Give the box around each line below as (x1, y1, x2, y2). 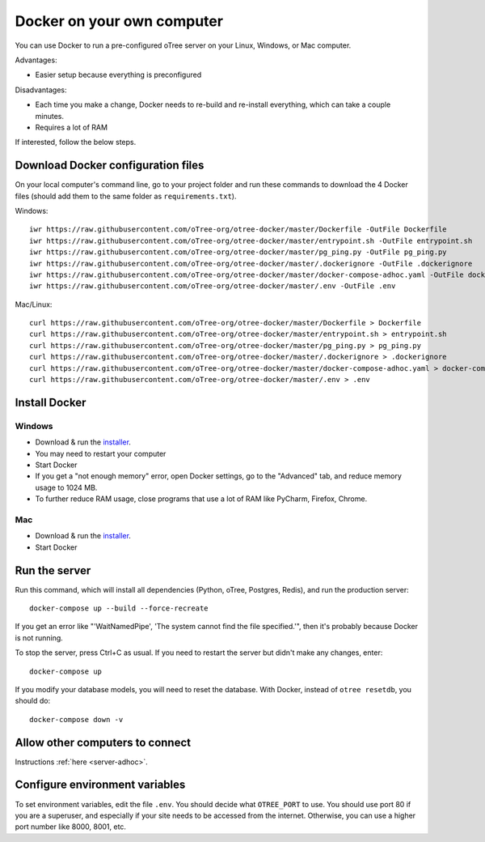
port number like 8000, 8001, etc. (15, 822, 127, 831)
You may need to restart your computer (35, 449, 167, 458)
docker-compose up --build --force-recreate (29, 603, 209, 613)
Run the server (15, 563, 91, 577)
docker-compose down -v (29, 715, 124, 724)
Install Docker (15, 395, 86, 409)
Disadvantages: (15, 85, 67, 95)
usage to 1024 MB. (35, 483, 98, 492)
